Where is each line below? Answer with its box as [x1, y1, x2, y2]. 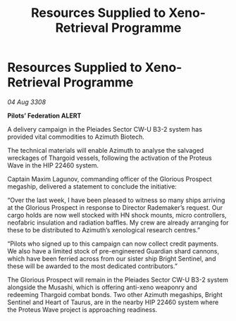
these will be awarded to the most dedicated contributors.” [7, 262, 178, 270]
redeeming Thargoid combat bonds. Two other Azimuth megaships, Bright [7, 290, 223, 298]
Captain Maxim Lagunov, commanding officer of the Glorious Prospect [7, 175, 213, 183]
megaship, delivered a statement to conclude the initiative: [7, 182, 178, 191]
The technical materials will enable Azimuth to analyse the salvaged [7, 146, 204, 154]
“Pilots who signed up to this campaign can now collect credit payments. [7, 239, 218, 248]
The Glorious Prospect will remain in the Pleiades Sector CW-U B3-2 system [7, 275, 229, 284]
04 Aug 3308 [7, 97, 46, 106]
